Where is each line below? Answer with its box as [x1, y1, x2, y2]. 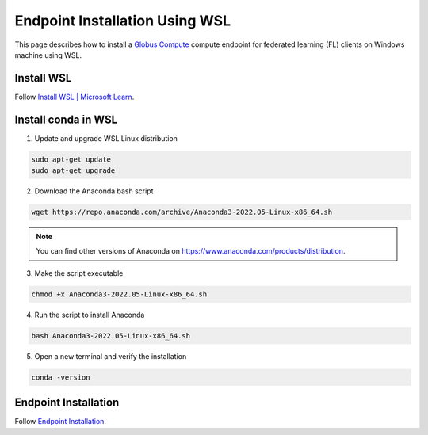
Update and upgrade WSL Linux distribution [34, 133, 178, 143]
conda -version [31, 372, 90, 382]
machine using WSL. [14, 50, 82, 59]
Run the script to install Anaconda [34, 310, 145, 319]
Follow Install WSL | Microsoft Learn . [14, 92, 135, 101]
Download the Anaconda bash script [34, 186, 154, 196]
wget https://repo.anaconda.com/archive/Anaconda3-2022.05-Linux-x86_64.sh [31, 208, 333, 217]
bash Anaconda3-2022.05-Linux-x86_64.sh [31, 331, 190, 340]
